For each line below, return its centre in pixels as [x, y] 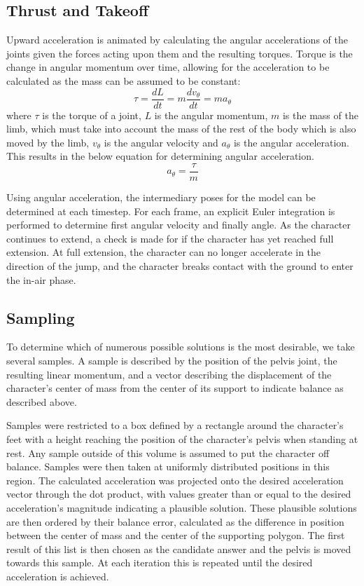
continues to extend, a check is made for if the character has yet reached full [170, 238]
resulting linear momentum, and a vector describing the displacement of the [169, 374]
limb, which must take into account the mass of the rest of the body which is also [181, 129]
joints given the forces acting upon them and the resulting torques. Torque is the [180, 53]
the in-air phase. [41, 279]
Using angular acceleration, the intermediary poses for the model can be [161, 197]
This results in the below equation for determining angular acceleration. [160, 156]
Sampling [41, 317]
